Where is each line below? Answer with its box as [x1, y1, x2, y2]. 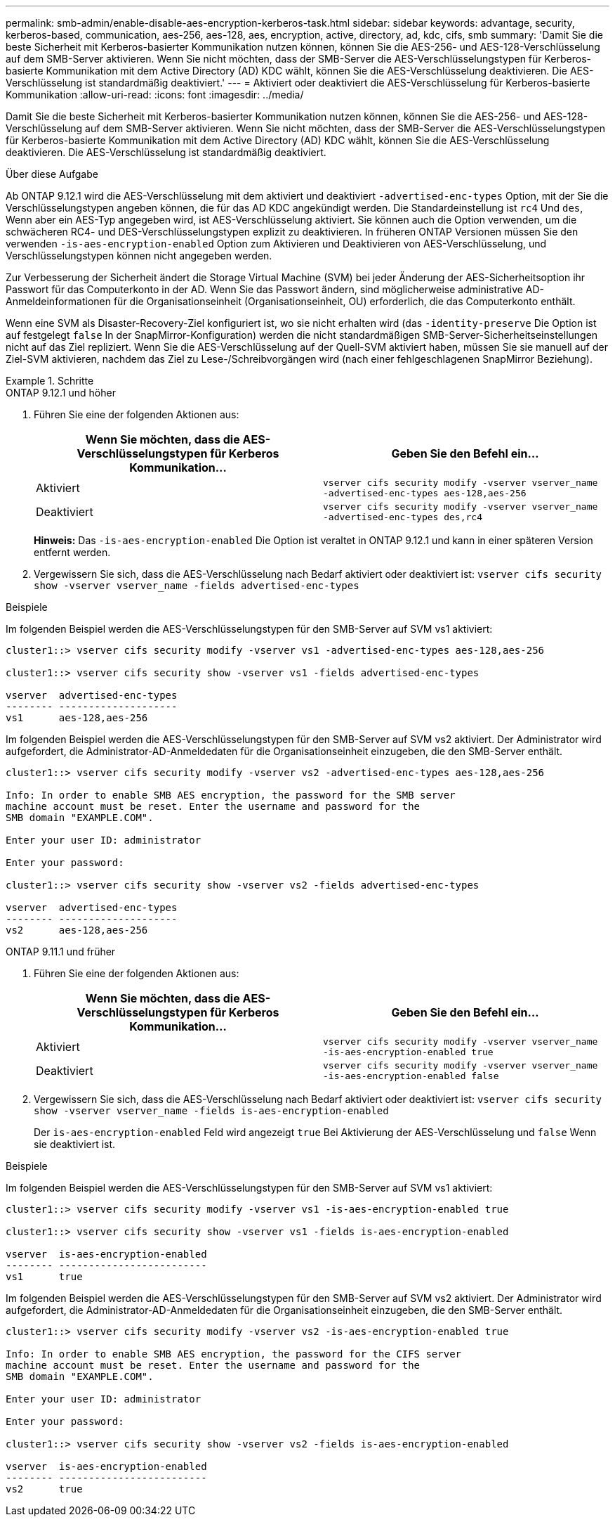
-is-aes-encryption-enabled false [323, 1071, 499, 1081]
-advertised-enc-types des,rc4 [323, 512, 482, 522]
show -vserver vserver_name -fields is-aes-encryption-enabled [34, 1105, 389, 1116]
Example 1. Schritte [6, 375, 94, 387]
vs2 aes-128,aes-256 [6, 924, 148, 936]
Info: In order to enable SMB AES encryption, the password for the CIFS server [6, 1348, 462, 1360]
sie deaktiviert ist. [34, 1138, 116, 1150]
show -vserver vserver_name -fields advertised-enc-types [34, 580, 359, 591]
